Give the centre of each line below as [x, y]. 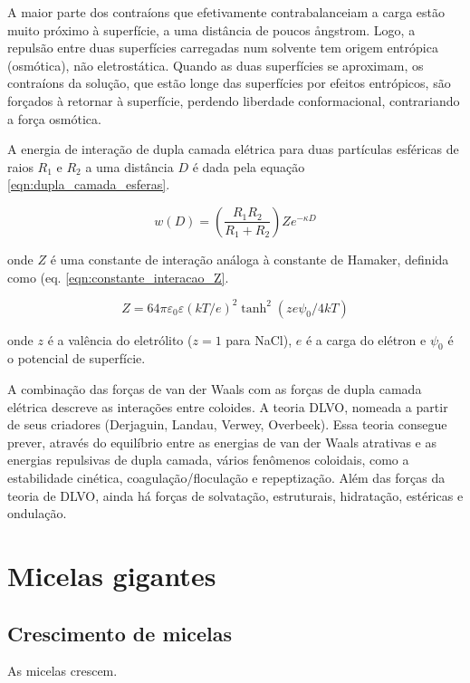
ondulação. [37, 513]
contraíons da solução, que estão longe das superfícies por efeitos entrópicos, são [229, 83]
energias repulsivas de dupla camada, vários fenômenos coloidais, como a [208, 460]
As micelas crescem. [62, 671]
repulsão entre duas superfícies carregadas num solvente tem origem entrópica [223, 48]
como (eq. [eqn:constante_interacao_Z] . [118, 277]
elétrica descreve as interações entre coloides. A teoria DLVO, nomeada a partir [228, 406]
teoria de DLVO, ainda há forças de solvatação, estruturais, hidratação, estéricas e [235, 495]
